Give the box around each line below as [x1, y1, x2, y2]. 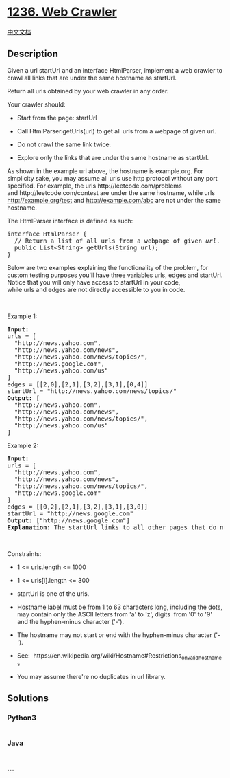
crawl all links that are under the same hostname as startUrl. [7, 74, 177, 82]
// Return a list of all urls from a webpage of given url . [14, 236, 220, 245]
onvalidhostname [181, 654, 222, 661]
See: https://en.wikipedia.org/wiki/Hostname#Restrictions [16, 651, 182, 660]
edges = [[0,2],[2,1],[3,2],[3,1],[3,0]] [7, 502, 149, 511]
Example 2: [7, 441, 39, 449]
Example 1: [7, 312, 38, 320]
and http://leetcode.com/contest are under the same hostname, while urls [7, 188, 216, 197]
